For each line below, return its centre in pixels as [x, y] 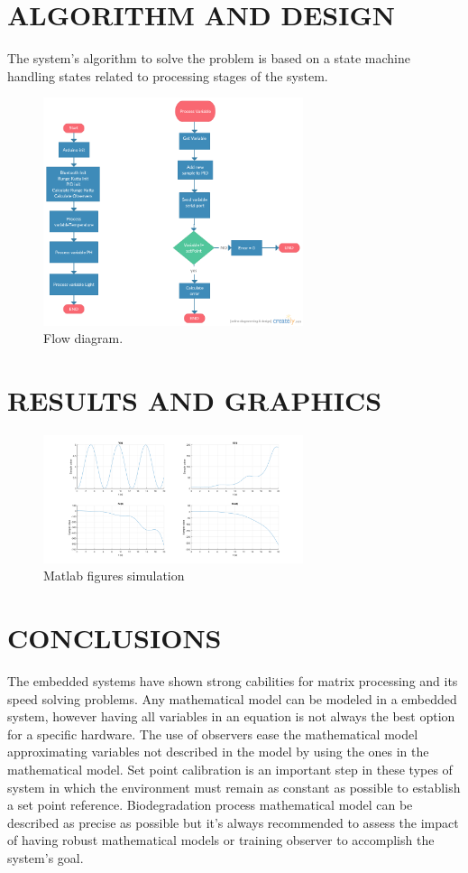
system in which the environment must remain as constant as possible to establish [234, 787]
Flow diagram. [83, 338]
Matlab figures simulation [114, 576]
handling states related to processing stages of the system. [168, 75]
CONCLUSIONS [115, 638]
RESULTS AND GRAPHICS [195, 400]
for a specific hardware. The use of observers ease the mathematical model [213, 734]
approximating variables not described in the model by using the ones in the [218, 752]
